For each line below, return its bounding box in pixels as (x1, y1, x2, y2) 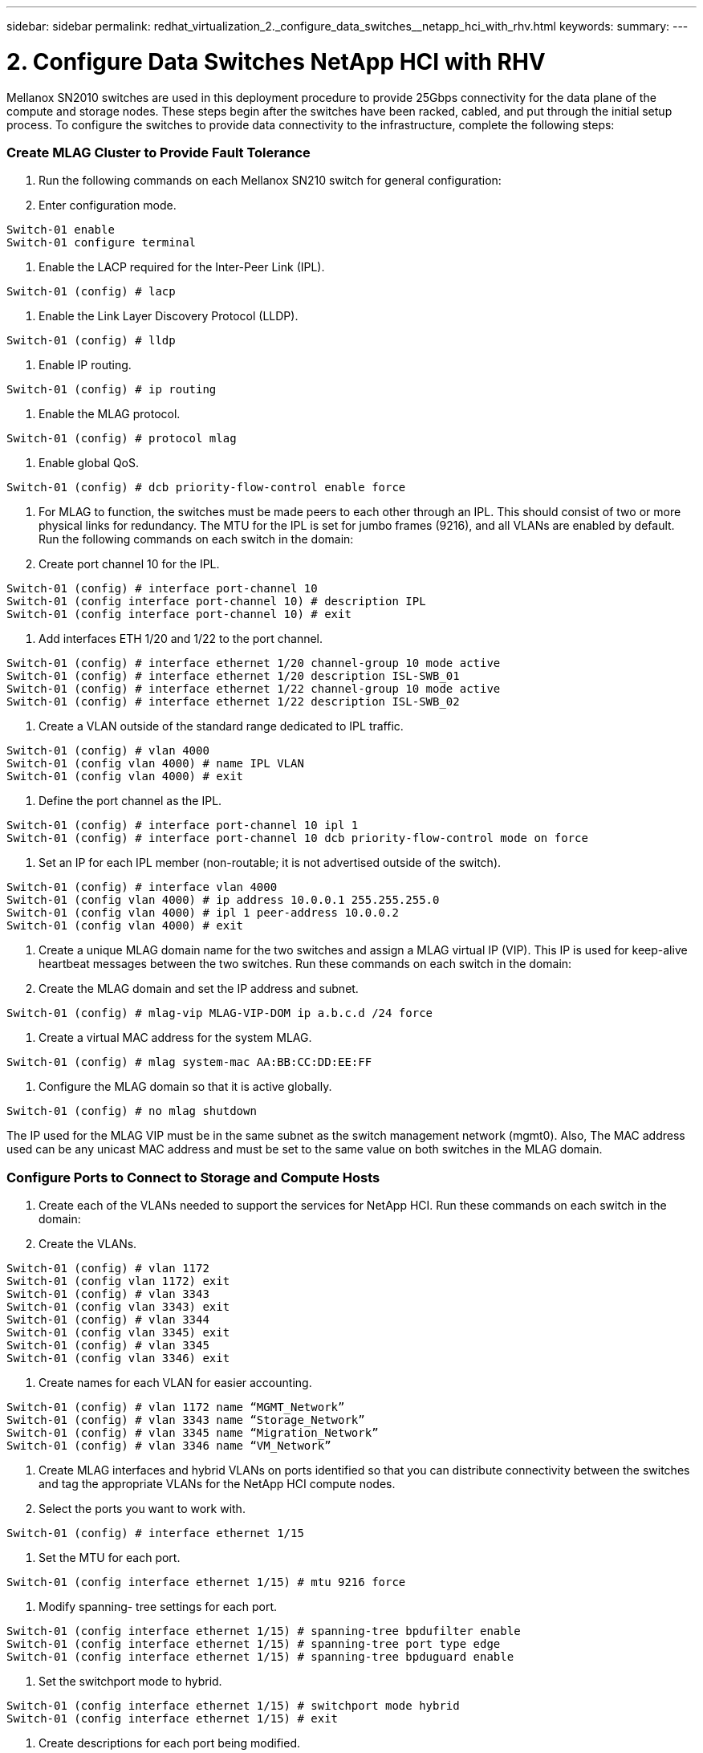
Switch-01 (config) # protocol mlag (6, 432, 237, 445)
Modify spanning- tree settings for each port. (39, 1600, 278, 1613)
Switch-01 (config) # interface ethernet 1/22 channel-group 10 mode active (6, 682, 501, 696)
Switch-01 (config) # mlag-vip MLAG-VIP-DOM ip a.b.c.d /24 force (6, 1007, 433, 1020)
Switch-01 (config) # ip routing (6, 383, 217, 397)
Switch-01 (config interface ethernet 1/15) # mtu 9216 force (6, 1576, 406, 1588)
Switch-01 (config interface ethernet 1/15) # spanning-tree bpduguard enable (6, 1650, 514, 1663)
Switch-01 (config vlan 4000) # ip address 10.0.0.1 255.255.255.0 (6, 893, 440, 907)
